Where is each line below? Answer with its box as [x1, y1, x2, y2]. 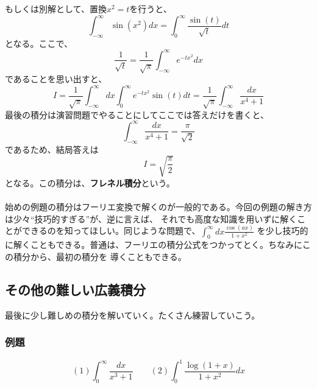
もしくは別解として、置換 [5, 2, 107, 15]
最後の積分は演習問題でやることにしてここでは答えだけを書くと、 [5, 108, 269, 121]
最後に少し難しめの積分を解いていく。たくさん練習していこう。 [5, 308, 260, 321]
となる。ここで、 [5, 37, 73, 49]
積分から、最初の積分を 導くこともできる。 [13, 250, 187, 263]
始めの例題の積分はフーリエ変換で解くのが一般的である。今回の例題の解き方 [5, 200, 312, 213]
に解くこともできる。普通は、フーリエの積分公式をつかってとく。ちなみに [5, 238, 302, 251]
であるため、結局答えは [5, 143, 99, 155]
